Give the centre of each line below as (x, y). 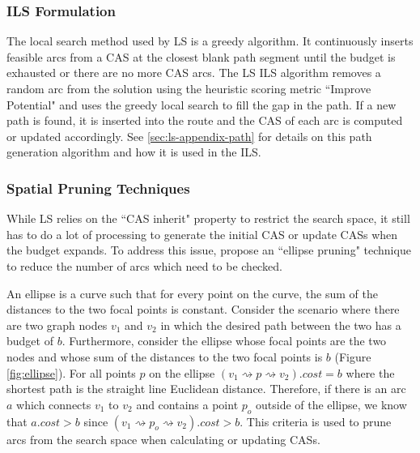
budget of (30, 341)
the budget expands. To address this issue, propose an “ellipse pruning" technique (209, 250)
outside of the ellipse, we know (331, 404)
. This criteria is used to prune (316, 421)
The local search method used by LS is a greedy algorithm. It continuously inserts (210, 41)
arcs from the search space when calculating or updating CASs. (163, 439)
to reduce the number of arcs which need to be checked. (144, 265)
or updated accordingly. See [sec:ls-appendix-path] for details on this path (189, 136)
